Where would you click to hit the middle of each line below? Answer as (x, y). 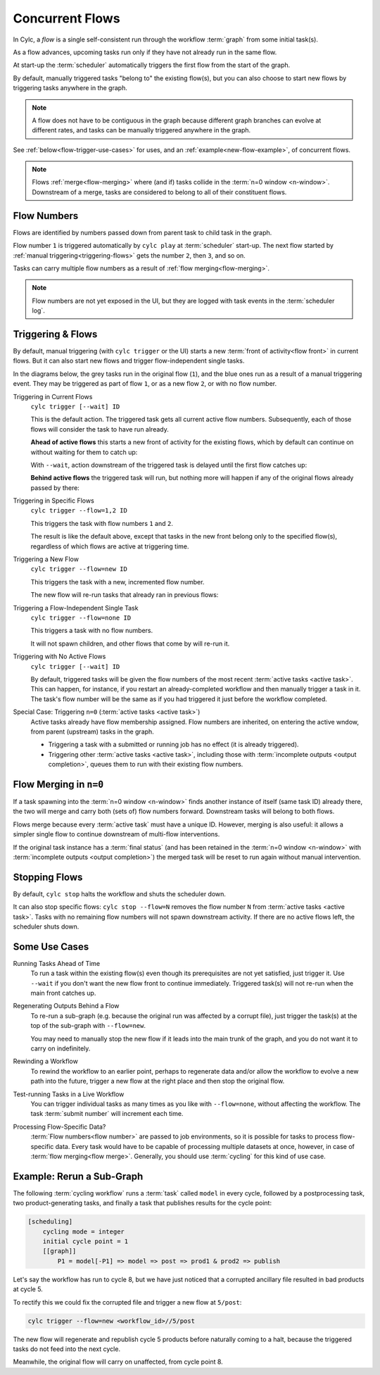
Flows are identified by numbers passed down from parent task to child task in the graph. (142, 232)
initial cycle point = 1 (85, 1242)
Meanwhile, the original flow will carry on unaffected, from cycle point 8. (118, 1362)
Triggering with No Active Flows (59, 657)
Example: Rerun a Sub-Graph (78, 1176)
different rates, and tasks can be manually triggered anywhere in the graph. (141, 130)
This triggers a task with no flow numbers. (92, 631)
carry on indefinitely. (61, 1048)
